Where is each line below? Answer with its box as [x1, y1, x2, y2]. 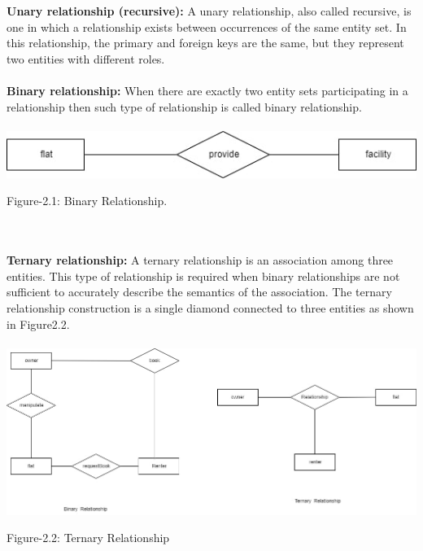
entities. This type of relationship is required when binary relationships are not [7, 267, 400, 284]
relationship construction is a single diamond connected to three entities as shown [7, 299, 414, 316]
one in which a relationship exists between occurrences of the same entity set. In [7, 18, 407, 35]
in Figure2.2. [7, 315, 70, 332]
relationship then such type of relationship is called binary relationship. [7, 98, 362, 115]
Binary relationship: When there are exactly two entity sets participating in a [7, 82, 408, 99]
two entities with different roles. [7, 50, 165, 67]
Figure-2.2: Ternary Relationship [7, 529, 170, 546]
